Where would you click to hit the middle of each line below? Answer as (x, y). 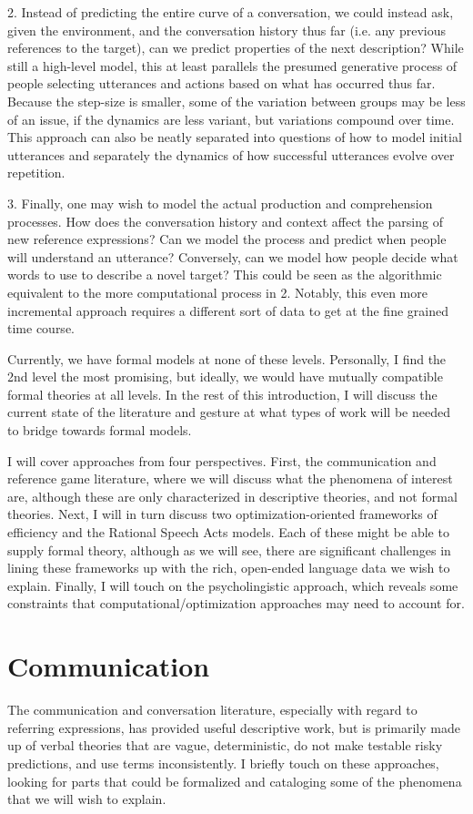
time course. (41, 328)
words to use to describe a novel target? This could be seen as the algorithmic (225, 275)
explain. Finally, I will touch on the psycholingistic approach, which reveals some (233, 585)
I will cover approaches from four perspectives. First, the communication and (222, 460)
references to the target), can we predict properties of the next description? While (236, 48)
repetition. (36, 173)
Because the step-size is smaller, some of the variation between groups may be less (236, 101)
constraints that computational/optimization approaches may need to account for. (236, 603)
